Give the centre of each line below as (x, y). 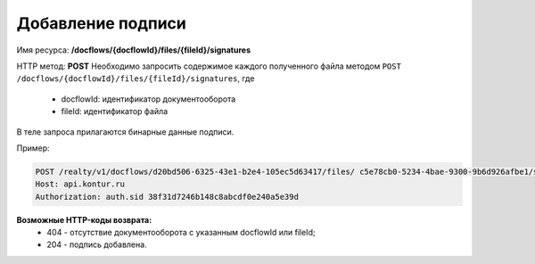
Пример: (33, 148)
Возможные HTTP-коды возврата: (84, 219)
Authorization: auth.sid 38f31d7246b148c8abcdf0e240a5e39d (167, 197)
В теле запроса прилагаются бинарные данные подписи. (125, 132)
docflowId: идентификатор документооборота (148, 99)
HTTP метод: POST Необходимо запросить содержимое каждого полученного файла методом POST (209, 66)
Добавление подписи (102, 23)
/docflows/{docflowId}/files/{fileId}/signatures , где (136, 78)
